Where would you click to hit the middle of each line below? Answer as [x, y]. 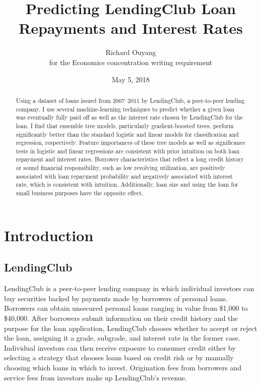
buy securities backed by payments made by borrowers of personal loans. [116, 298]
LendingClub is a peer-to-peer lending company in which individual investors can [129, 288]
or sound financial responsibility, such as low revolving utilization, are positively [120, 168]
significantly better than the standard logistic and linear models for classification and [127, 134]
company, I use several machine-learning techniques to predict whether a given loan [125, 109]
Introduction [49, 235]
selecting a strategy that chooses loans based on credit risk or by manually [119, 357]
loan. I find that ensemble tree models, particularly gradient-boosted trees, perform [125, 125]
